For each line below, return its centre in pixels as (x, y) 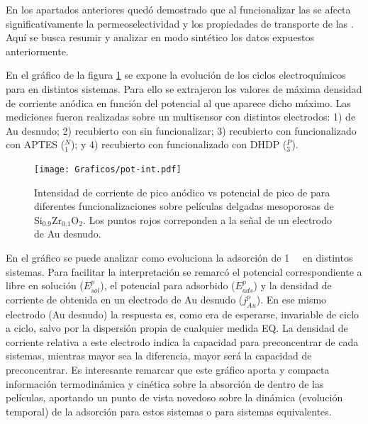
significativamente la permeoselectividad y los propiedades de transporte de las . (180, 23)
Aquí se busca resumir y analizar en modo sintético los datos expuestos (160, 37)
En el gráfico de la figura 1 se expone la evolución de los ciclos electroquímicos (176, 75)
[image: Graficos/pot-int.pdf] (108, 169)
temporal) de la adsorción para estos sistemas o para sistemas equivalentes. (169, 411)
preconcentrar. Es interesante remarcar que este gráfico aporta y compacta (168, 369)
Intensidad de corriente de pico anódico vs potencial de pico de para (182, 192)
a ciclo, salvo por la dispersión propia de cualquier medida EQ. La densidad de (177, 328)
